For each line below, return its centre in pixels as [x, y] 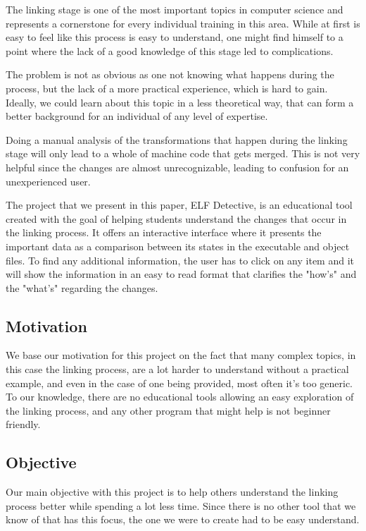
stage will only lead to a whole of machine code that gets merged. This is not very [183, 153]
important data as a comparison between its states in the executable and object [178, 246]
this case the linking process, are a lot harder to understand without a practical [177, 369]
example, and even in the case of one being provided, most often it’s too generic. [179, 383]
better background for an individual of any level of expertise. [137, 116]
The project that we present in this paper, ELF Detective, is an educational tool [179, 205]
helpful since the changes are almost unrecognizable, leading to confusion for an [177, 167]
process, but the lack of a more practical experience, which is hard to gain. [167, 88]
